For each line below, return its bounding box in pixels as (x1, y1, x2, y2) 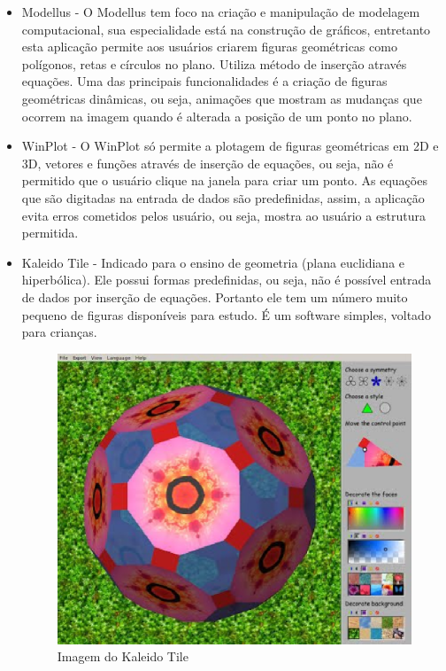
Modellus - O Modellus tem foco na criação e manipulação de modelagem (21, 3, 420, 20)
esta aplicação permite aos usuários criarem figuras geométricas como (21, 37, 397, 56)
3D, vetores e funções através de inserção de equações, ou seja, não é (21, 153, 394, 172)
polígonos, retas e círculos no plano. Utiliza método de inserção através (21, 54, 407, 73)
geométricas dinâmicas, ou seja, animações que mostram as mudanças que (21, 89, 422, 107)
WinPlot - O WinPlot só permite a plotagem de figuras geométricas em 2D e (21, 137, 439, 155)
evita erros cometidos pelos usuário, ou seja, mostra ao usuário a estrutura (21, 206, 427, 224)
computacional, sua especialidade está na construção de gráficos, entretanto (21, 20, 431, 38)
